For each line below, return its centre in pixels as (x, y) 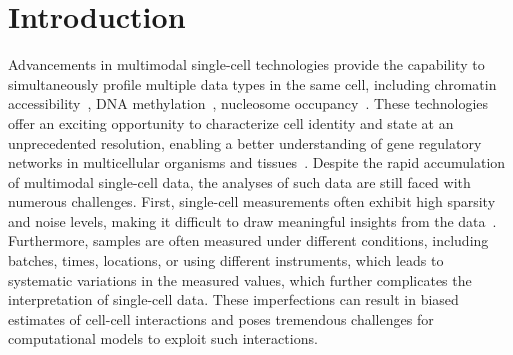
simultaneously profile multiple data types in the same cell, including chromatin (252, 83)
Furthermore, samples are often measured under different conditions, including (248, 240)
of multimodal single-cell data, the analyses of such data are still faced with (239, 181)
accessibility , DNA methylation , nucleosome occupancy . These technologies (248, 103)
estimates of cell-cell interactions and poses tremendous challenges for (221, 318)
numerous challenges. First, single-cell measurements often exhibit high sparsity (252, 201)
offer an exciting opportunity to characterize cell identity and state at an (231, 122)
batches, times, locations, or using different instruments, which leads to (226, 260)
